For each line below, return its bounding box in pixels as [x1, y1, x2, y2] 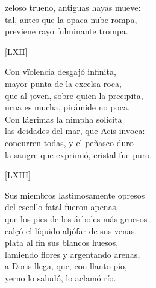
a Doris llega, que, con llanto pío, [5, 260, 127, 272]
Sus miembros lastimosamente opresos [5, 188, 145, 201]
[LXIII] [5, 168, 31, 181]
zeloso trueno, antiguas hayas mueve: [5, 1, 141, 13]
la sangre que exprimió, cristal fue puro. [5, 148, 152, 161]
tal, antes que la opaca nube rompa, [5, 13, 137, 25]
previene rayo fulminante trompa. [5, 25, 128, 37]
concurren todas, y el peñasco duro [5, 136, 134, 149]
